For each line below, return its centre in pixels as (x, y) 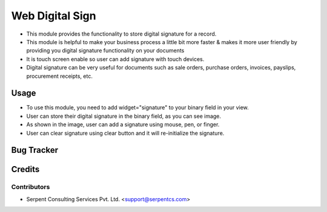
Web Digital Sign (54, 16)
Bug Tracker (35, 150)
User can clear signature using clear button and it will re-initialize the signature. (125, 133)
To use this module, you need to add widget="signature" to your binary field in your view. (138, 108)
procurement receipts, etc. (60, 76)
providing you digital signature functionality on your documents (105, 51)
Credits (25, 169)
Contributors (31, 187)
